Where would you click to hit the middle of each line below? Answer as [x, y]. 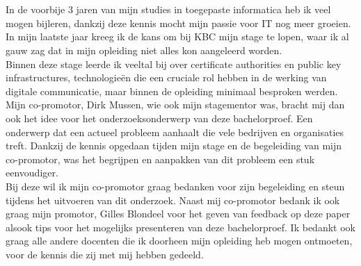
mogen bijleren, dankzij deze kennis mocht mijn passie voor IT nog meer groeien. [178, 23]
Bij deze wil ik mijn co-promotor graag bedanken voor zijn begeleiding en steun [175, 186]
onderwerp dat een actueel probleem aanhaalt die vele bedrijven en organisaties [175, 132]
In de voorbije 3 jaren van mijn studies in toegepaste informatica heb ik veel [168, 9]
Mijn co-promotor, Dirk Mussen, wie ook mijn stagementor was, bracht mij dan [175, 105]
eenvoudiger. [32, 173]
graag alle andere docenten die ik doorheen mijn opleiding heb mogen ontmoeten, [179, 241]
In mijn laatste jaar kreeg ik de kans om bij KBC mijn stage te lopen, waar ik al [177, 36]
